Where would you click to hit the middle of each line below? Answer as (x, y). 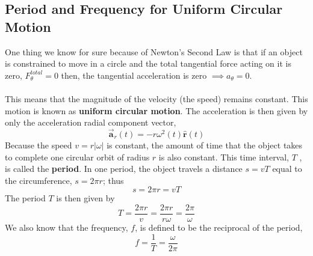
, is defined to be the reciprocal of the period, (219, 227)
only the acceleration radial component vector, (91, 122)
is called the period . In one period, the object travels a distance (124, 169)
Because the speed (39, 145)
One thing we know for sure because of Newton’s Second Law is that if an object (154, 51)
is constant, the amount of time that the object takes (205, 145)
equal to (287, 169)
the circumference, (39, 180)
